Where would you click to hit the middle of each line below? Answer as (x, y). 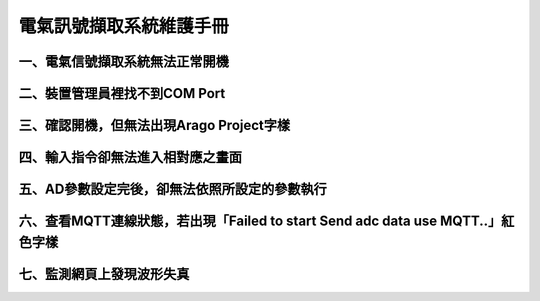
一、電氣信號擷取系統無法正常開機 (123, 61)
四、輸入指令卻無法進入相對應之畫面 (130, 157)
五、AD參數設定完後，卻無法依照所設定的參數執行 (172, 189)
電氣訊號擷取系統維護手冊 (124, 26)
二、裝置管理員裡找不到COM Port (122, 93)
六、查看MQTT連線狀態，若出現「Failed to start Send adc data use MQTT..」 (260, 221)
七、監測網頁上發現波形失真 (104, 273)
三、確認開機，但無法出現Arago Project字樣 (154, 125)
